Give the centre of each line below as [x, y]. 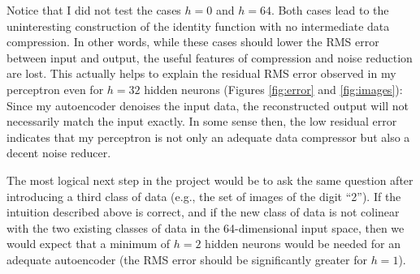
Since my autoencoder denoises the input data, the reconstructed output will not [208, 105]
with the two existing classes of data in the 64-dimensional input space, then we [206, 227]
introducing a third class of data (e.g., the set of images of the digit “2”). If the [204, 196]
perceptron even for [55, 89]
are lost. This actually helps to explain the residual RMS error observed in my [201, 73]
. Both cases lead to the [330, 10]
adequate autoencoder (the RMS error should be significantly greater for [187, 259]
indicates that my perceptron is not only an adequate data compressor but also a [208, 137]
